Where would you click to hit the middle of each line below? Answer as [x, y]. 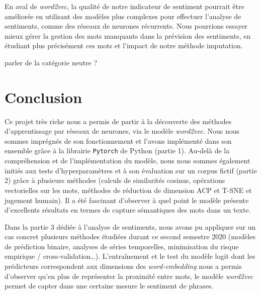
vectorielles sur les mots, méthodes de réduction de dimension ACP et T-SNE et [128, 190]
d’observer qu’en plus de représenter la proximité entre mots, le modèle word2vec [129, 276]
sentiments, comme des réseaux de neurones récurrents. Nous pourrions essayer [126, 26]
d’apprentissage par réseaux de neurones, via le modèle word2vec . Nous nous [122, 131]
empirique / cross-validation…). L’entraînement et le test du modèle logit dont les [130, 256]
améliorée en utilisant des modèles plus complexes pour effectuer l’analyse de [123, 16]
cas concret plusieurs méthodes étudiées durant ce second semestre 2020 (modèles [130, 236]
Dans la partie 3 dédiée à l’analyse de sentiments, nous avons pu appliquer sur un [130, 226]
